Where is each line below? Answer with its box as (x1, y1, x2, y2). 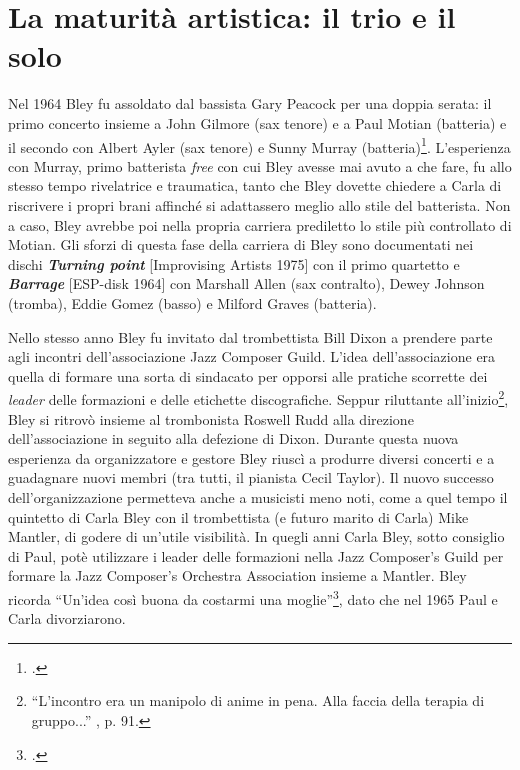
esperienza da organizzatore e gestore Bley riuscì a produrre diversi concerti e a (8, 447, 495, 468)
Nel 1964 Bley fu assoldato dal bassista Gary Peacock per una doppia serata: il (8, 93, 492, 114)
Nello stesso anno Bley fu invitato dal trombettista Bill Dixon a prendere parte (8, 326, 493, 347)
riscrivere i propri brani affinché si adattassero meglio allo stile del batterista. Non (8, 194, 511, 215)
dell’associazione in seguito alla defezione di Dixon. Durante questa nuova (8, 428, 459, 449)
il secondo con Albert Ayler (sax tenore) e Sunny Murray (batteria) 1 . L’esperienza (8, 133, 511, 157)
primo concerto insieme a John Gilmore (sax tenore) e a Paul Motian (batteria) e (8, 112, 507, 133)
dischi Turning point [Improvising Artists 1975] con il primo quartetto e (8, 253, 460, 274)
